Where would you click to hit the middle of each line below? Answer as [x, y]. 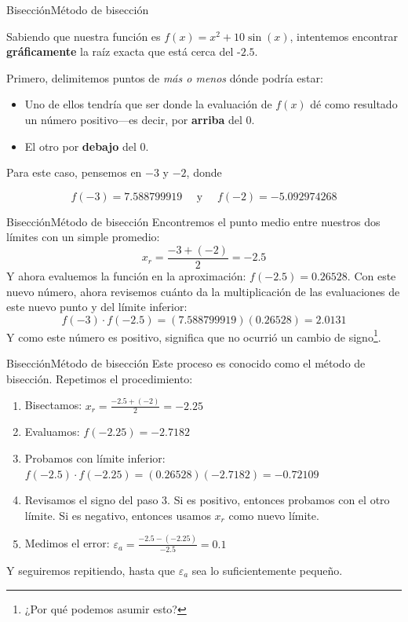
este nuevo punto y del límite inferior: [97, 307]
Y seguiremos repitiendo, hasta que [91, 571]
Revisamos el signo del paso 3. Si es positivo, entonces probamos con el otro [207, 500]
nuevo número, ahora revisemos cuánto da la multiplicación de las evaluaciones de [203, 291]
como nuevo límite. [274, 515]
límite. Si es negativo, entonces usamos [118, 515]
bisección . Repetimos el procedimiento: [100, 378]
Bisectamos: [53, 405]
